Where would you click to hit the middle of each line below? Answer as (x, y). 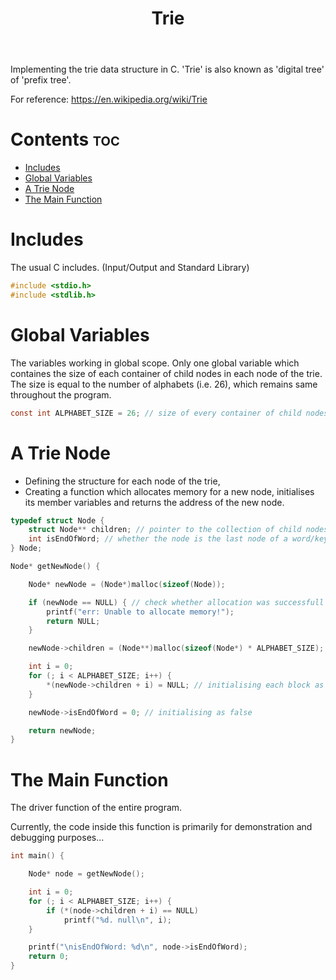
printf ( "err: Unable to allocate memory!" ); (140, 612)
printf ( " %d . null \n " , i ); (117, 920)
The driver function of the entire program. (96, 808)
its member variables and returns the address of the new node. (154, 502)
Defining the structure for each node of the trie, (122, 481)
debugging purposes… (57, 838)
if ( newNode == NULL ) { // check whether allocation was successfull (176, 602)
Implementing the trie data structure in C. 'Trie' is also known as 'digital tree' (167, 69)
